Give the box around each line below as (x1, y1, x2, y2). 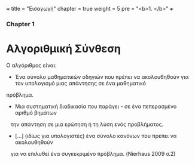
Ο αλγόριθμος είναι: (6, 61, 57, 69)
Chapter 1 (6, 20, 35, 28)
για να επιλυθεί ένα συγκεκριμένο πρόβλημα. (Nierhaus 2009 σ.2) (10, 150, 176, 157)
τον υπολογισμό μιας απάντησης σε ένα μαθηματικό (14, 79, 147, 87)
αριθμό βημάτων (14, 109, 57, 116)
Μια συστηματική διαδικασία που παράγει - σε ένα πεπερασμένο (14, 103, 177, 110)
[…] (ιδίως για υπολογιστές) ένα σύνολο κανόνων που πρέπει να (14, 132, 177, 139)
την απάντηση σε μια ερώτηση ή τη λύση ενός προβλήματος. (10, 121, 164, 128)
